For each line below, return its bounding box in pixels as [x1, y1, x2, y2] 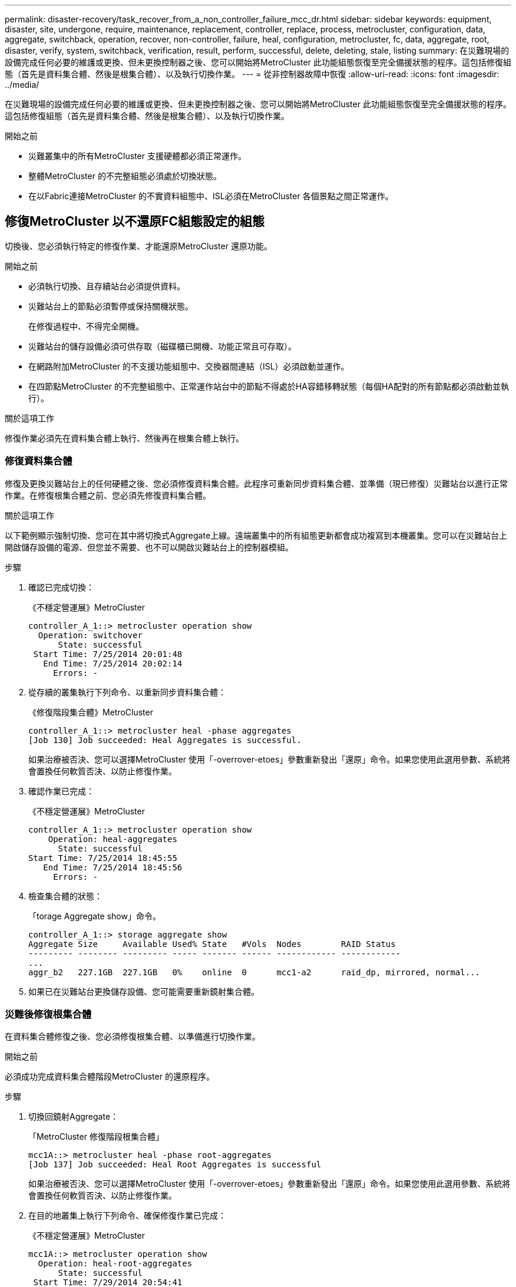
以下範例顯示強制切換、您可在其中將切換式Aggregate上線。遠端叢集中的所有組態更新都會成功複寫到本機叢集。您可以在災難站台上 [5, 530, 508, 540]
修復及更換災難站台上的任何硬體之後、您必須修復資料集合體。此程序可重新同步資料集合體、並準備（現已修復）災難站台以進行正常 [5, 478, 508, 489]
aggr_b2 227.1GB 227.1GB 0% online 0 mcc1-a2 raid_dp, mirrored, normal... [28, 967, 481, 977]
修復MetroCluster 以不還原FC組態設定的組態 [5, 214, 265, 229]
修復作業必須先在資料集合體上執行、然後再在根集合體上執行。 [5, 433, 244, 443]
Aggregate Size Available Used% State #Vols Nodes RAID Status [28, 939, 396, 949]
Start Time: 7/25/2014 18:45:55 [28, 853, 177, 863]
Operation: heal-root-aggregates [38, 1259, 193, 1269]
